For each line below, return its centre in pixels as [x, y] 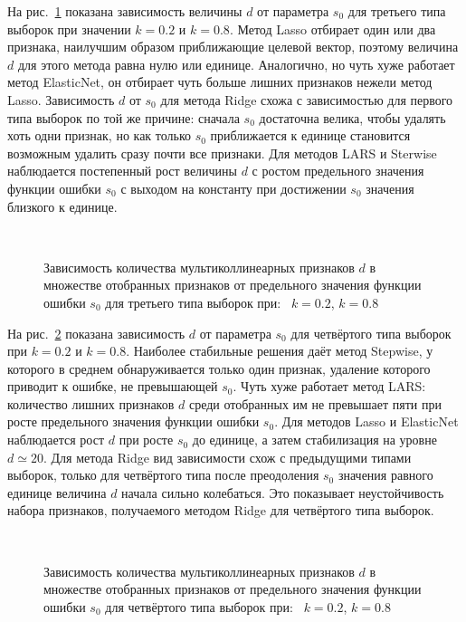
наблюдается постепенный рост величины [123, 171]
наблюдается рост [56, 440]
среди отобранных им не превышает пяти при [315, 403]
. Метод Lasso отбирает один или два [333, 29]
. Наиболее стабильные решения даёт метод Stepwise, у [280, 351]
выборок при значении [69, 29]
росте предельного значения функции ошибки [133, 421]
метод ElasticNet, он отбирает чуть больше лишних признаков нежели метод [220, 82]
